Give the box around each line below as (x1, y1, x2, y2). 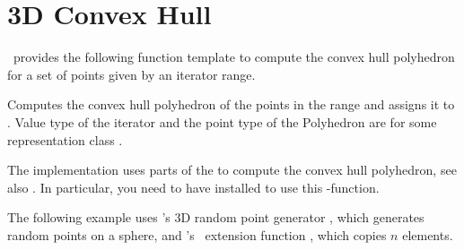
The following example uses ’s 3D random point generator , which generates (7, 208, 425, 227)
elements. (402, 225, 453, 244)
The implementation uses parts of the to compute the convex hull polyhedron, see (7, 160, 457, 179)
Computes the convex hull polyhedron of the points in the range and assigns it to (7, 95, 455, 114)
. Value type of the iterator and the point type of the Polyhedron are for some (7, 112, 437, 131)
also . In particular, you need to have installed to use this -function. (7, 177, 380, 196)
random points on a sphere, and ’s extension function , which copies (7, 225, 387, 244)
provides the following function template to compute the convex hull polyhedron (13, 47, 455, 66)
